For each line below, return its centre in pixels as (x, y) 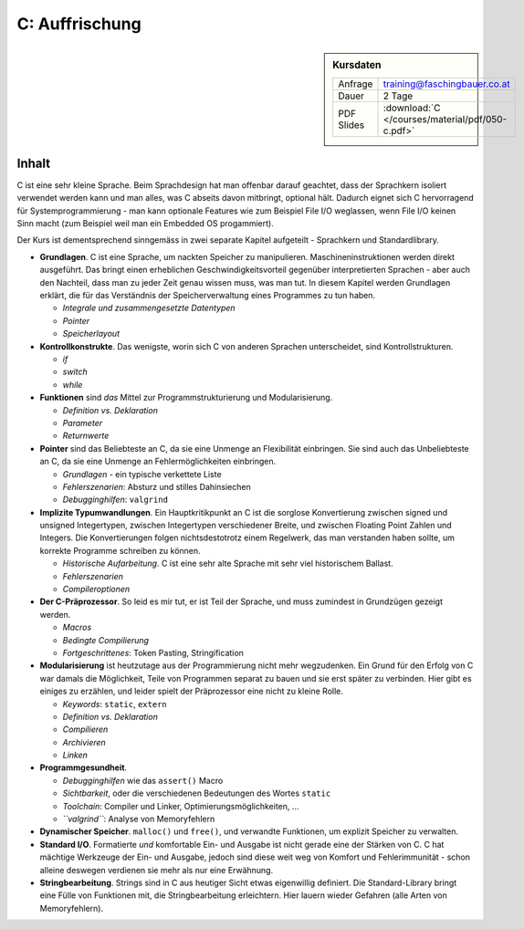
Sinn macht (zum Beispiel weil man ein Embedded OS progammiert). (145, 224)
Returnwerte (86, 436)
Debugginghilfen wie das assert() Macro (143, 780)
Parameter (83, 423)
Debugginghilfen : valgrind (115, 500)
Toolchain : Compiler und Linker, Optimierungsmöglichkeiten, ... (181, 806)
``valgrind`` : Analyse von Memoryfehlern (139, 819)
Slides (351, 125)
